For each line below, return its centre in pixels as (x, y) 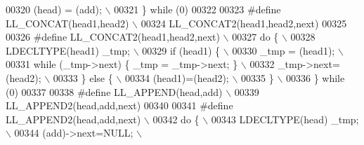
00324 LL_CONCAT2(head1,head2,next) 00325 (244, 23)
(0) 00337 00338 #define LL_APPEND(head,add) (114, 91)
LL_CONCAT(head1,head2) (67, 23)
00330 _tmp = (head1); (284, 50)
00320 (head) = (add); (54, 9)
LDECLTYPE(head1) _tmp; (68, 50)
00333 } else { (83, 77)
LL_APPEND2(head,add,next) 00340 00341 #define (119, 105)
